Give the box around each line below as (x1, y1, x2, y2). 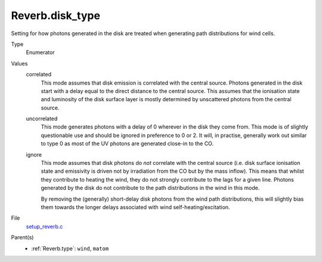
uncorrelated (26, 115, 58, 122)
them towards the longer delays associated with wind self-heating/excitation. (41, 203, 230, 211)
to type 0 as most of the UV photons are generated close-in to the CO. (41, 140, 214, 147)
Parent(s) (11, 234, 34, 241)
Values (11, 60, 28, 67)
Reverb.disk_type (11, 9, 101, 22)
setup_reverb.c (26, 223, 63, 230)
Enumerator (26, 49, 55, 56)
